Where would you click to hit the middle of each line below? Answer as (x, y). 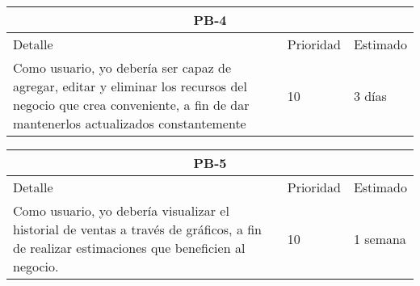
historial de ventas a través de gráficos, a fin (138, 229)
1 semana (380, 238)
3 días (370, 95)
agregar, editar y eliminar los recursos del (130, 86)
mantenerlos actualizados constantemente (130, 123)
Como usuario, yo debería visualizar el (121, 210)
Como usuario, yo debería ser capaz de (122, 67)
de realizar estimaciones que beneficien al (129, 248)
